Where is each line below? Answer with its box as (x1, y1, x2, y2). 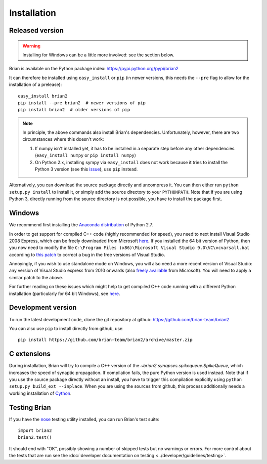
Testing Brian (9, 403, 51, 412)
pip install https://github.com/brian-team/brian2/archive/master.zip (18, 337, 193, 343)
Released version (9, 26, 64, 35)
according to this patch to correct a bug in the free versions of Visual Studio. (9, 252, 165, 257)
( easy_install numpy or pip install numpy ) (35, 152, 136, 158)
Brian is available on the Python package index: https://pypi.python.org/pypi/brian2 (9, 66, 179, 72)
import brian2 (18, 428, 52, 433)
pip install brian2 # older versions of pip (18, 107, 131, 113)
